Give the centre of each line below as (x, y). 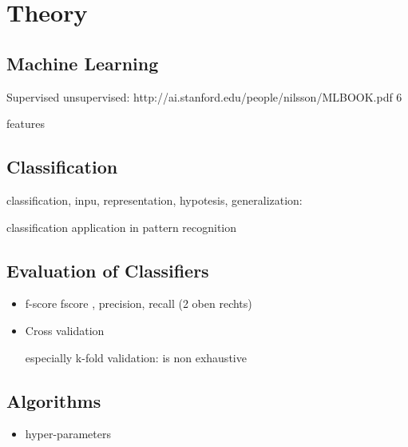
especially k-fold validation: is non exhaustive (136, 357)
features (26, 124)
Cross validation (65, 330)
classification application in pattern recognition (122, 227)
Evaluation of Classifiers (108, 270)
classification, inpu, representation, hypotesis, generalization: (154, 200)
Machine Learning (83, 63)
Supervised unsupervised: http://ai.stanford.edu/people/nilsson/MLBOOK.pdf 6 (204, 96)
